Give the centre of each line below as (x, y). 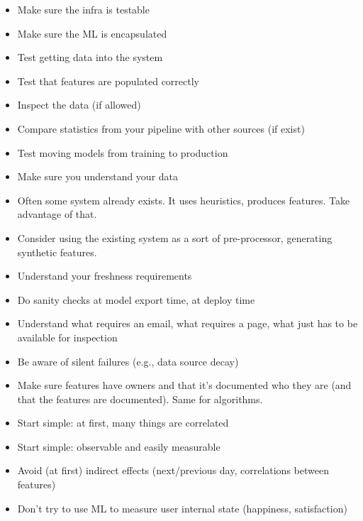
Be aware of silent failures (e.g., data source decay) (128, 361)
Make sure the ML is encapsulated (92, 33)
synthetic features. (57, 252)
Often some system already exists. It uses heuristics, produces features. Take (184, 200)
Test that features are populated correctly (108, 81)
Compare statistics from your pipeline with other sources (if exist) (161, 128)
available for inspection (67, 337)
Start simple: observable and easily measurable (119, 446)
